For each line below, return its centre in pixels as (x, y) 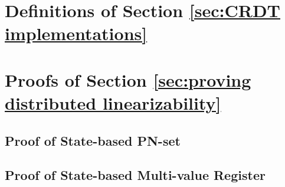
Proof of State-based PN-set (93, 140)
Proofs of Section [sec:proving (128, 79)
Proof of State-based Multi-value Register (135, 175)
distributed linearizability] (113, 102)
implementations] (76, 33)
